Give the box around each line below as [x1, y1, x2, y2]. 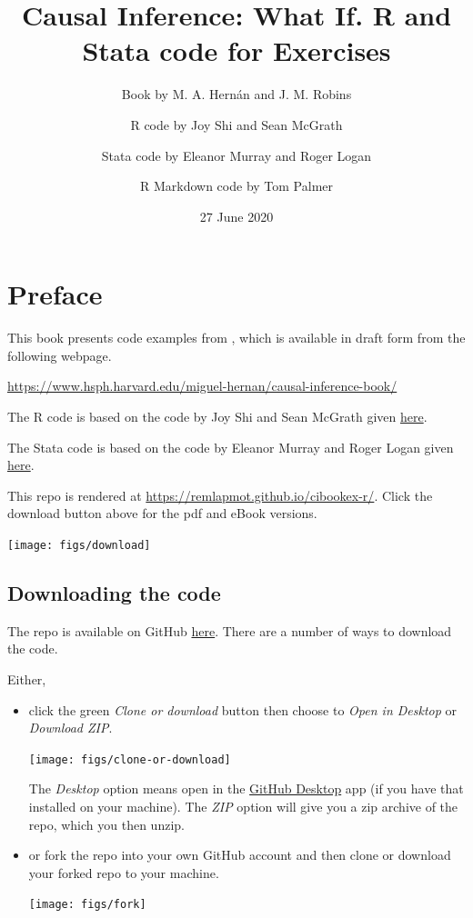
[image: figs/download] [7, 538, 151, 552]
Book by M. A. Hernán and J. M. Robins [121, 85, 352, 104]
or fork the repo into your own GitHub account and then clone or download [28, 845, 451, 864]
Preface [7, 275, 103, 313]
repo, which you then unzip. [28, 814, 185, 833]
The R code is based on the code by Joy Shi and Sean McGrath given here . [7, 407, 428, 425]
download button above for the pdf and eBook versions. [7, 504, 317, 523]
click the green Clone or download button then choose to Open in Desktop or [28, 700, 458, 719]
